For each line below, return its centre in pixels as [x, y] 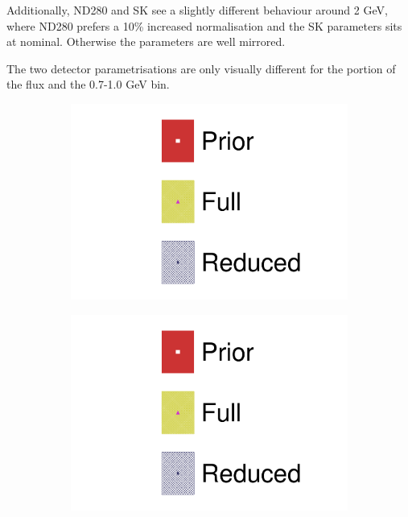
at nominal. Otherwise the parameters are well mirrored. [146, 41]
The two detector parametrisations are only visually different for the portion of [201, 68]
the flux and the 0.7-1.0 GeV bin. [88, 84]
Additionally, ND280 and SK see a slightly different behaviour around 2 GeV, [197, 10]
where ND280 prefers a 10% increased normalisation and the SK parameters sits [204, 25]
